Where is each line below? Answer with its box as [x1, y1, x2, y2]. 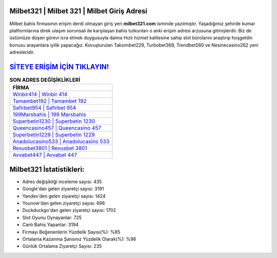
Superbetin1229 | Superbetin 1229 [12, 131, 95, 138]
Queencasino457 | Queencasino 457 [12, 125, 102, 132]
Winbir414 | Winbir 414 [12, 91, 68, 98]
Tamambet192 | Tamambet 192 [12, 97, 87, 105]
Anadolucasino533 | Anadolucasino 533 [12, 138, 110, 145]
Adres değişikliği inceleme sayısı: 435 [22, 178, 102, 185]
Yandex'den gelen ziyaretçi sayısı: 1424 [22, 193, 106, 199]
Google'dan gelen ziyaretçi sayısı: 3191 [22, 186, 104, 192]
